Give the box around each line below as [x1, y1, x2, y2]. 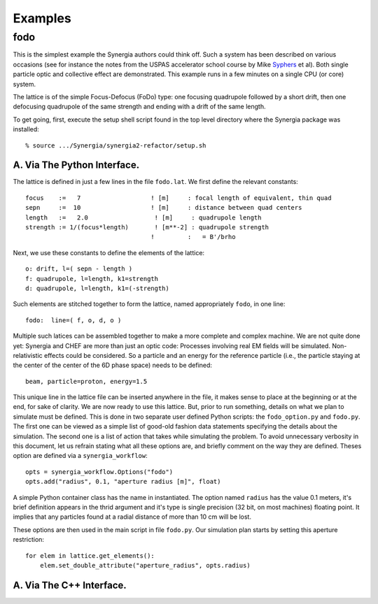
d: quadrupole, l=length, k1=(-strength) [25, 284, 169, 292]
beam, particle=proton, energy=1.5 [25, 377, 148, 385]
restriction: [13, 535, 45, 544]
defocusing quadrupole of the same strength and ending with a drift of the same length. [13, 102, 266, 111]
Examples [13, 10, 71, 26]
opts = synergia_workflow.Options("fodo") [25, 468, 174, 475]
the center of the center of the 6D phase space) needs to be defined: [13, 361, 213, 370]
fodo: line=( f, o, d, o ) [25, 316, 122, 324]
